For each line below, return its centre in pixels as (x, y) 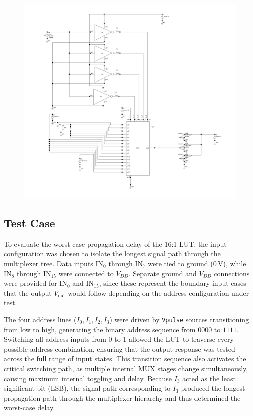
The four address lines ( (40, 319)
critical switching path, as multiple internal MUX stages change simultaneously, (126, 369)
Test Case (30, 223)
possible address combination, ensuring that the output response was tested (120, 349)
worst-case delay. (30, 408)
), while (234, 264)
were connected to (86, 273)
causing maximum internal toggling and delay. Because (88, 378)
